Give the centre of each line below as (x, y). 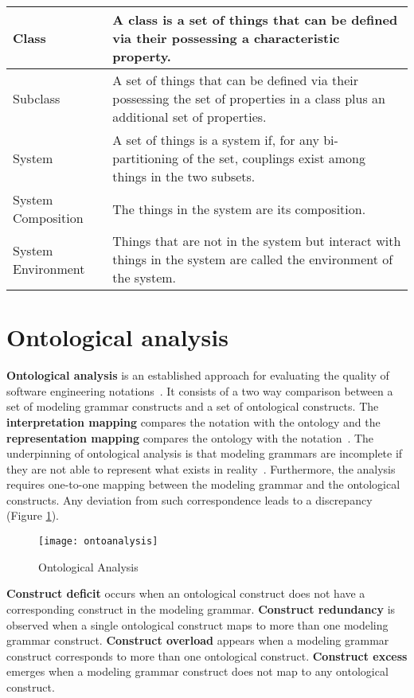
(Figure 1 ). (33, 515)
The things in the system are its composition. (239, 209)
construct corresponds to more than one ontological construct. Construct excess (207, 655)
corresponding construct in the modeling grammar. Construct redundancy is (201, 608)
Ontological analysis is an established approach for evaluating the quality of (198, 375)
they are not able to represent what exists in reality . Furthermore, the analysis (201, 468)
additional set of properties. (189, 117)
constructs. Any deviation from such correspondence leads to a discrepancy (189, 499)
